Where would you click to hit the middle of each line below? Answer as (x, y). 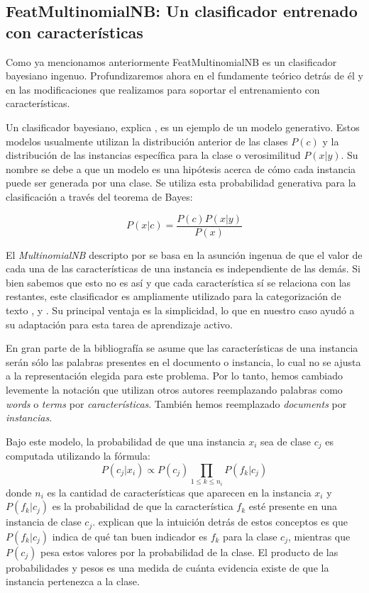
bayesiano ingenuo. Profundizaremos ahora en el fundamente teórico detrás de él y (184, 76)
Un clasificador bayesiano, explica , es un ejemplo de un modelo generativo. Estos (183, 127)
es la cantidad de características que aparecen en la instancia (179, 492)
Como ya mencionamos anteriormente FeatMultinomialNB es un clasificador (171, 61)
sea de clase (286, 441)
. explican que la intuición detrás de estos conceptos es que (220, 522)
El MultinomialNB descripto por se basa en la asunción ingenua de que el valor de (184, 254)
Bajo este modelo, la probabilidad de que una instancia (126, 441)
